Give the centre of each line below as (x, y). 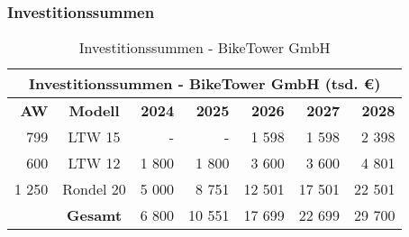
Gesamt (95, 215)
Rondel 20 (94, 189)
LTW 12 (94, 163)
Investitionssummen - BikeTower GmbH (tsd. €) (205, 84)
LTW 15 (94, 137)
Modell (94, 111)
